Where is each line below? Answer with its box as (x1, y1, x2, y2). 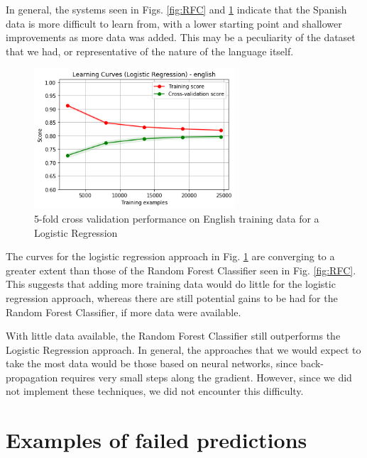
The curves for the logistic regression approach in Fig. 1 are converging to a (6, 249, 335, 264)
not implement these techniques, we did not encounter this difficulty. (6, 384, 304, 398)
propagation (6, 369, 58, 384)
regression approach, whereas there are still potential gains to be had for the (6, 290, 338, 305)
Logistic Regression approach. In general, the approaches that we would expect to (6, 342, 361, 357)
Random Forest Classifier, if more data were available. (6, 304, 241, 319)
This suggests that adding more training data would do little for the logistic (6, 277, 336, 291)
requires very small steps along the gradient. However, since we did (60, 369, 352, 384)
